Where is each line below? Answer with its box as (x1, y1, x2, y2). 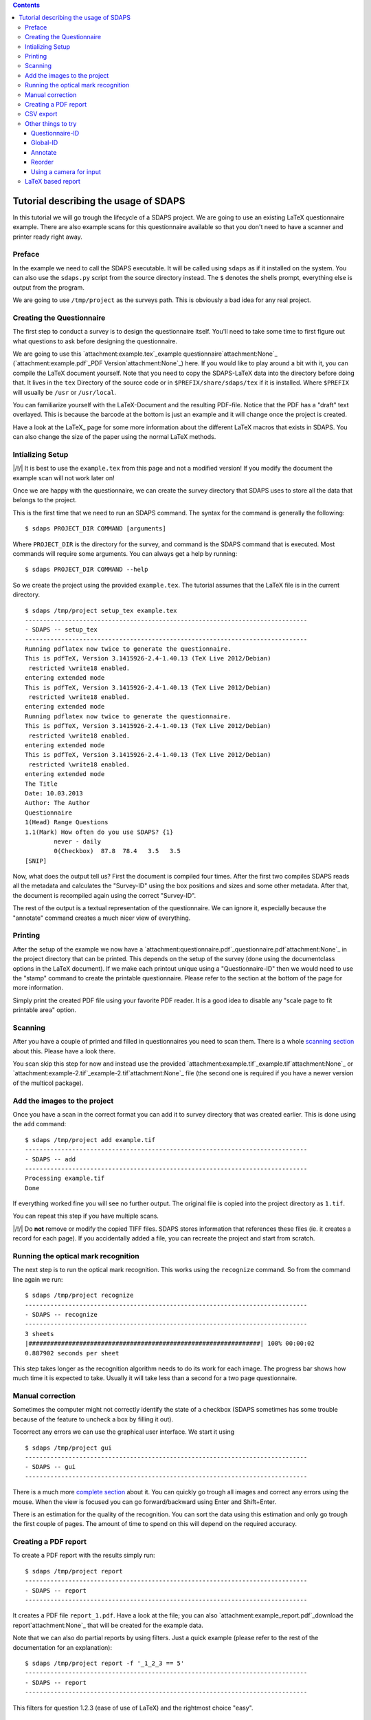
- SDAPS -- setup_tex (25, 626, 98, 634)
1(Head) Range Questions (25, 819, 109, 826)
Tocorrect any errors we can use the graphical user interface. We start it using (12, 1428, 235, 1436)
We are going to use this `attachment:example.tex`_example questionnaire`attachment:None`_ (12, 350, 278, 358)
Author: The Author (25, 799, 91, 807)
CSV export (25, 110, 58, 118)
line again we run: (12, 1275, 63, 1283)
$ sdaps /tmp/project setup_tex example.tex (25, 606, 178, 614)
